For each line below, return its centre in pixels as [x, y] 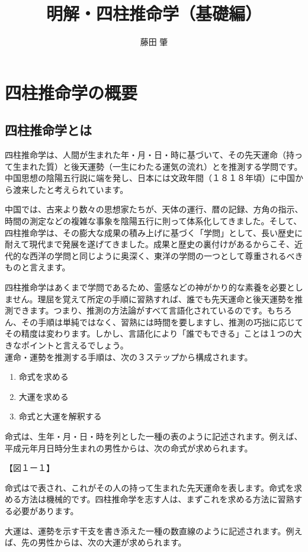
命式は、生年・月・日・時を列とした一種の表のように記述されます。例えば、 [154, 436]
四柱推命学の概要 [71, 92]
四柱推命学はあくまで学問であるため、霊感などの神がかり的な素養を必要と [150, 287]
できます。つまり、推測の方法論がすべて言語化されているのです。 [140, 310]
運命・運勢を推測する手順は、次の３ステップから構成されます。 [129, 356]
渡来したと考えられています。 [70, 189]
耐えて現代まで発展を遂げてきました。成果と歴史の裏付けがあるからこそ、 [150, 244]
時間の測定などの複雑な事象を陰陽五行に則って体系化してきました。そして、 [153, 221]
